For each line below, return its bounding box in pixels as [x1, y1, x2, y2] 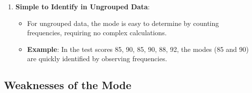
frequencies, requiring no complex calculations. [27, 27, 167, 38]
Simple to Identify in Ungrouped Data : [15, 1, 150, 11]
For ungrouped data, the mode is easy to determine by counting [27, 18, 219, 28]
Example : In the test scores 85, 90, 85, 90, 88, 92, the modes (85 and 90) [27, 44, 249, 54]
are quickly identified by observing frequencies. [27, 53, 167, 64]
